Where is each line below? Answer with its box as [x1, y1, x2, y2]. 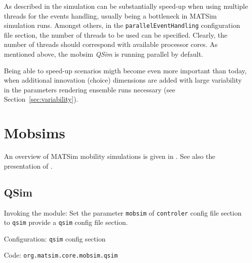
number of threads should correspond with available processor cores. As [4, 39, 218, 49]
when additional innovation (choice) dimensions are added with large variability [4, 75, 242, 85]
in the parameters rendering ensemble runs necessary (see [4, 84, 175, 94]
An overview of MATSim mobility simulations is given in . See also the [4, 151, 215, 161]
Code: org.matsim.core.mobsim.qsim [4, 250, 118, 260]
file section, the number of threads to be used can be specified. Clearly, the [4, 29, 228, 40]
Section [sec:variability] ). [4, 94, 78, 104]
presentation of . [4, 160, 53, 171]
